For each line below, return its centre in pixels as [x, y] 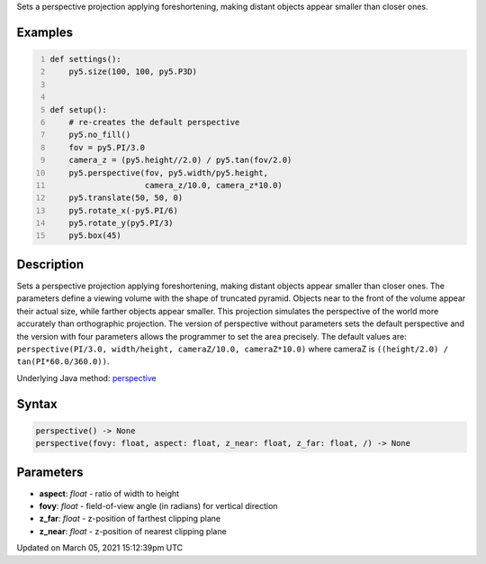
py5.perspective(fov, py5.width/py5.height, [169, 173]
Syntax [37, 404]
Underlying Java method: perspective [86, 378]
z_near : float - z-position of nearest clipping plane [133, 531]
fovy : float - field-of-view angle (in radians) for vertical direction [158, 505]
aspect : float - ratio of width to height [109, 493]
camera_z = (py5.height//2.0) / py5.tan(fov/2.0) [180, 160]
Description [50, 264]
